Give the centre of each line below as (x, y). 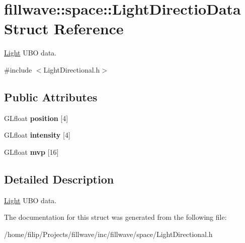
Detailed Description (59, 179)
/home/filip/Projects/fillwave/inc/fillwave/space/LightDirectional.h (108, 234)
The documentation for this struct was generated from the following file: (115, 217)
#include (18, 69)
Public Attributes (51, 97)
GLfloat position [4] (36, 118)
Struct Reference (64, 28)
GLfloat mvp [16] (31, 151)
